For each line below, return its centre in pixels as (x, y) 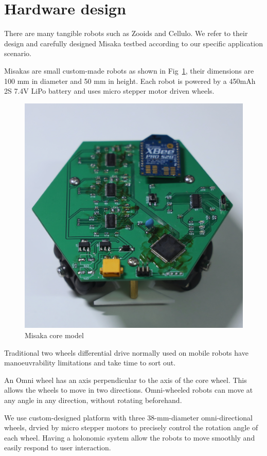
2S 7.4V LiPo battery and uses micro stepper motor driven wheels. (109, 91)
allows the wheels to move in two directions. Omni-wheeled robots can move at (129, 390)
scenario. (18, 53)
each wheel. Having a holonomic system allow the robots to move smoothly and (130, 437)
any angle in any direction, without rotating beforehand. (93, 400)
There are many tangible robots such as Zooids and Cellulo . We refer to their (126, 33)
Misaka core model (54, 335)
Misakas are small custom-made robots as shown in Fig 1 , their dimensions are (129, 70)
